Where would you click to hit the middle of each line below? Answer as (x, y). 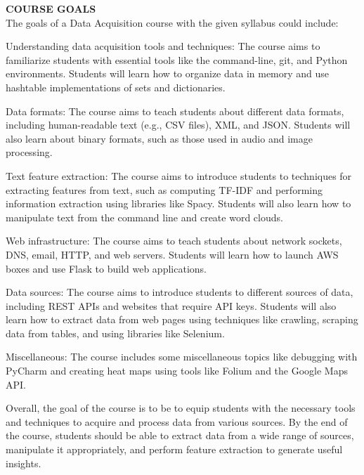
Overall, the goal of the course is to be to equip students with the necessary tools (181, 408)
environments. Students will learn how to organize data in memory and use (168, 73)
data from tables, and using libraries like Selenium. (115, 333)
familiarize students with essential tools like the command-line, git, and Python (177, 59)
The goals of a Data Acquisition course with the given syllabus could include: (172, 22)
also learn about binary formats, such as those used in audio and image (159, 138)
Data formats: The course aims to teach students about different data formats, (175, 111)
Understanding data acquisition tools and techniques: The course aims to (163, 46)
